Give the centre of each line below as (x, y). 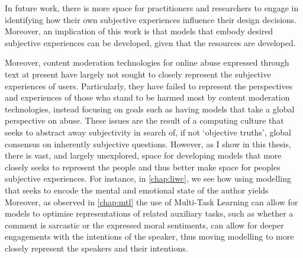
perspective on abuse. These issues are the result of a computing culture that (144, 120)
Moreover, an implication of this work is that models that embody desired (139, 31)
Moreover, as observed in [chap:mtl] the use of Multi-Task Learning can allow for (151, 201)
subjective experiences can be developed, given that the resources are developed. (150, 42)
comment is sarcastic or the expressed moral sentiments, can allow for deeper (144, 225)
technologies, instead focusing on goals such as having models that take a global (150, 109)
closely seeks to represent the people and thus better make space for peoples (143, 167)
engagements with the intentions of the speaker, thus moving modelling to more (149, 236)
